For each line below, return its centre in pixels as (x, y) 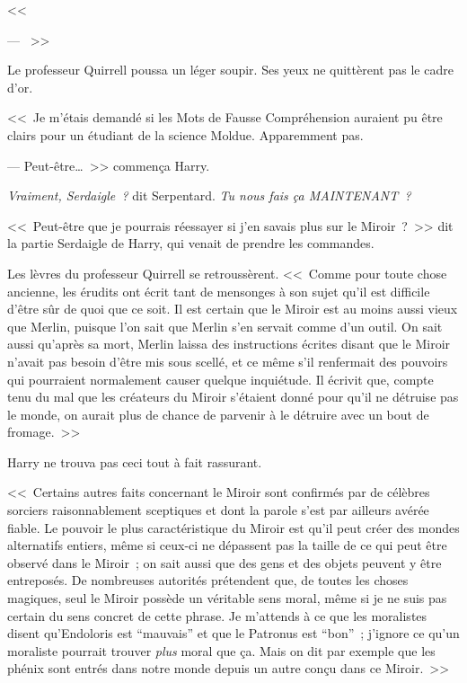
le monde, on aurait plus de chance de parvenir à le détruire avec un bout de (218, 414)
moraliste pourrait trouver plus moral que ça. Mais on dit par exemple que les (221, 650)
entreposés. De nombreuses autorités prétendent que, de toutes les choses (208, 580)
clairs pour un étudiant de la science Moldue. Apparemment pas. (185, 134)
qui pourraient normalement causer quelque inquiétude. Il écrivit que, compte (220, 379)
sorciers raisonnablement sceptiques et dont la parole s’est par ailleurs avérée (218, 510)
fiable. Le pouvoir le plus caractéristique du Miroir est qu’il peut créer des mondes (233, 527)
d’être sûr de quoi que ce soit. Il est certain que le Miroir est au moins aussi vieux (233, 309)
